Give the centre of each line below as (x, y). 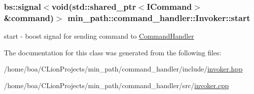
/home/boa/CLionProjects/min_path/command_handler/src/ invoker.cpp (116, 85)
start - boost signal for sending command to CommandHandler (99, 36)
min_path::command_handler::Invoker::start (159, 17)
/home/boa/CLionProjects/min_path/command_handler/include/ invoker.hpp (123, 69)
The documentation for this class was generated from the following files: (113, 52)
